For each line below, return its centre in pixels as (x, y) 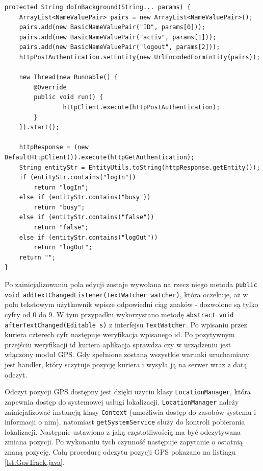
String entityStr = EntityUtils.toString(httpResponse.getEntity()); (140, 167)
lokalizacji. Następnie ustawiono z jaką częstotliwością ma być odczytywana (123, 431)
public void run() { (69, 97)
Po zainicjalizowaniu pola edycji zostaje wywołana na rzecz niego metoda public (131, 284)
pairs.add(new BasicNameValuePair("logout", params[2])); (120, 47)
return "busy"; (59, 207)
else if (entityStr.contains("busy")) (85, 197)
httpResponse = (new (54, 147)
